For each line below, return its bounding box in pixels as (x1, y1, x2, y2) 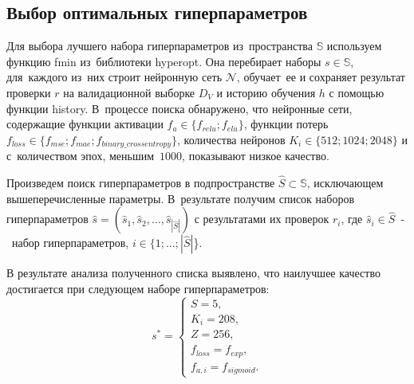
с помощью (329, 84, 384, 100)
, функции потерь (243, 116, 329, 132)
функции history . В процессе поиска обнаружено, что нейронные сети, (6, 100, 353, 116)
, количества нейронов (177, 131, 286, 147)
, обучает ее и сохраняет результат (236, 69, 405, 85)
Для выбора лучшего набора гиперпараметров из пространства (6, 37, 313, 54)
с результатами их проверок (194, 210, 329, 227)
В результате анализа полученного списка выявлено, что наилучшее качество (6, 264, 380, 281)
